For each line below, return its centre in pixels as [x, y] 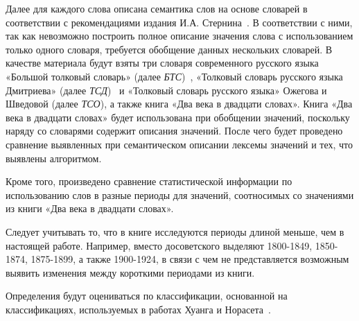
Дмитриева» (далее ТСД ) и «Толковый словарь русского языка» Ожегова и [166, 90]
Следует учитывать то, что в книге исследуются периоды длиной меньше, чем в [175, 231]
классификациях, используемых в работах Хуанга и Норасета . [138, 309]
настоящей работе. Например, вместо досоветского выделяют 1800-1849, [159, 245]
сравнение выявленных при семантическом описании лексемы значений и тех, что [179, 144]
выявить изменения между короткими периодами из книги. [130, 272]
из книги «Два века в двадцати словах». [90, 208]
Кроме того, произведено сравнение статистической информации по [149, 181]
